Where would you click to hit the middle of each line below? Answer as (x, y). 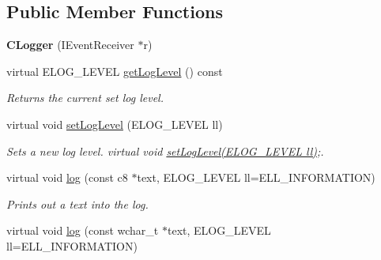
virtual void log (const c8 (67, 177)
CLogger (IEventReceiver (70, 45)
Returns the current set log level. (85, 98)
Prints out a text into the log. (77, 203)
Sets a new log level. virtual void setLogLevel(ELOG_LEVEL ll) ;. (165, 151)
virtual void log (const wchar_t (83, 230)
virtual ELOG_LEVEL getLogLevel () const (115, 71)
